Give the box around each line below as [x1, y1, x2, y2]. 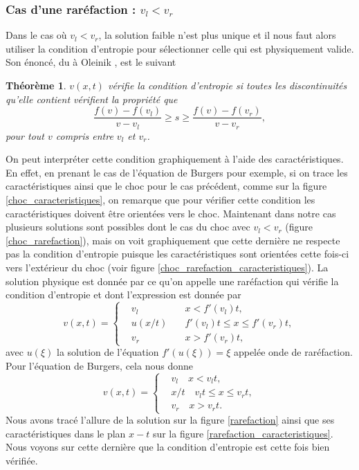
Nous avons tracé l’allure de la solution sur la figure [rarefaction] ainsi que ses [6, 413, 335, 427]
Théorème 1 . [6, 78, 66, 92]
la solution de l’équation [56, 345, 159, 359]
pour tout [6, 128, 44, 143]
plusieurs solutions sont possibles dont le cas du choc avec [6, 219, 250, 234]
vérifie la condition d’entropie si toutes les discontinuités [107, 78, 347, 92]
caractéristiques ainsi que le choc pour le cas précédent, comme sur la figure [6, 179, 327, 193]
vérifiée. [6, 453, 38, 467]
